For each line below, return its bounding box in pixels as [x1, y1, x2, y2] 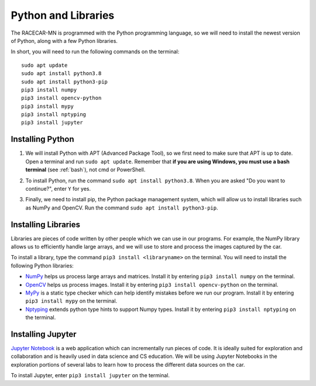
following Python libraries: [11, 262, 74, 269]
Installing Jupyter [11, 329, 77, 339]
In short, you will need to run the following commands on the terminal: [11, 48, 180, 55]
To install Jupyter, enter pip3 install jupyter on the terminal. [11, 372, 170, 379]
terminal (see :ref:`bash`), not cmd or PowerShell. [25, 166, 146, 173]
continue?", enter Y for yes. [25, 185, 91, 192]
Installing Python [11, 134, 74, 144]
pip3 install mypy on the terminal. [25, 297, 118, 304]
